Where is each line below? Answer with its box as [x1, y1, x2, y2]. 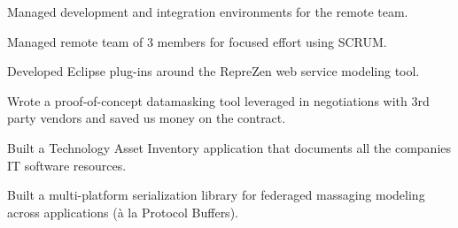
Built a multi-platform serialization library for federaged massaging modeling [7, 186, 425, 204]
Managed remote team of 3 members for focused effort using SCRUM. [7, 32, 387, 50]
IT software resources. [7, 156, 127, 174]
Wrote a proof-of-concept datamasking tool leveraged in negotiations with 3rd [7, 91, 430, 110]
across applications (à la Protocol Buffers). [7, 202, 238, 221]
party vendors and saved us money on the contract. [7, 109, 286, 127]
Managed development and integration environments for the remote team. [7, 3, 408, 20]
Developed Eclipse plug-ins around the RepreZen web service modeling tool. [7, 62, 420, 80]
